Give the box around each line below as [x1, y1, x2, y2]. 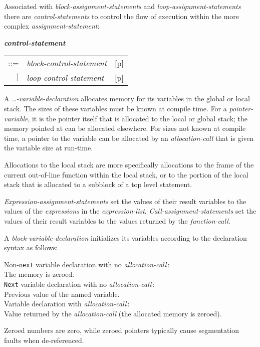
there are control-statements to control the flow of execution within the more [4, 11, 239, 21]
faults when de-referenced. [4, 334, 84, 345]
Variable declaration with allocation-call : [4, 298, 130, 309]
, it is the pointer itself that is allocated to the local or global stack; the [28, 113, 248, 123]
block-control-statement [27, 57, 107, 69]
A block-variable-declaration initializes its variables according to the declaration [4, 232, 247, 243]
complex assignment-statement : [4, 21, 100, 31]
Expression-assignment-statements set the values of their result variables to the [4, 196, 246, 206]
